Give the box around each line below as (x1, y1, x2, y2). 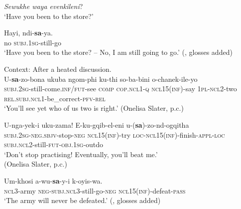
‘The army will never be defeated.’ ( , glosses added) (4, 195, 161, 206)
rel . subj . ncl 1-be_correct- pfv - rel (4, 93, 106, 103)
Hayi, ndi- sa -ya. (4, 27, 53, 38)
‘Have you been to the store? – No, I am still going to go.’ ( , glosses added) (4, 47, 233, 57)
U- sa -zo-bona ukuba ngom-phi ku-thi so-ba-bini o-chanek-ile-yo (4, 73, 198, 84)
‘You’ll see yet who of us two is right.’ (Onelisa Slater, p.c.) (4, 103, 184, 113)
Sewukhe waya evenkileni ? (4, 1, 83, 11)
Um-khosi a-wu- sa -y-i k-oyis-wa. (4, 175, 103, 186)
